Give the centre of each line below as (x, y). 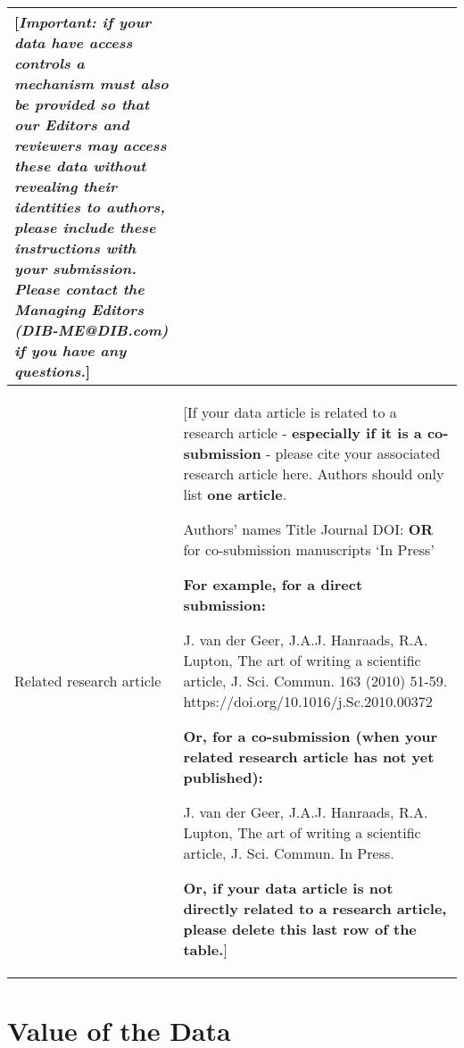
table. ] (205, 949)
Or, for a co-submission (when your (311, 736)
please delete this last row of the (300, 929)
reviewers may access (91, 145)
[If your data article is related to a (290, 412)
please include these (85, 227)
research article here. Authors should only (314, 474)
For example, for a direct (273, 584)
